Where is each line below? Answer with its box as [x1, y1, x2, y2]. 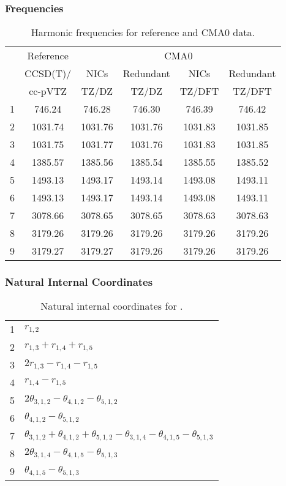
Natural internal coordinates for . [40, 299, 183, 313]
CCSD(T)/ [24, 66, 72, 81]
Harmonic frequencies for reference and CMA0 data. [31, 25, 255, 40]
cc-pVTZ [29, 84, 67, 99]
